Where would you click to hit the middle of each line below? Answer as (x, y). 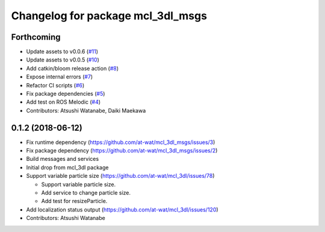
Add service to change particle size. (86, 193)
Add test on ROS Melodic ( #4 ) (63, 102)
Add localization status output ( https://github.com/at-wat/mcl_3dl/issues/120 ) (122, 209)
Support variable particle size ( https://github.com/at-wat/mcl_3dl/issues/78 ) (120, 176)
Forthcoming (36, 37)
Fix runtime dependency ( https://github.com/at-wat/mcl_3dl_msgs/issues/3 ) (121, 142)
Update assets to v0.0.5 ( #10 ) (63, 60)
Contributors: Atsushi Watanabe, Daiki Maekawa (86, 110)
